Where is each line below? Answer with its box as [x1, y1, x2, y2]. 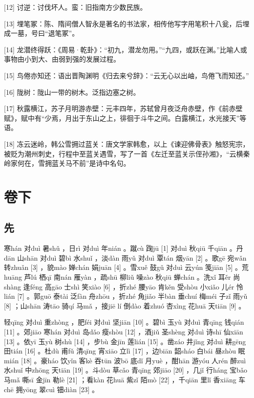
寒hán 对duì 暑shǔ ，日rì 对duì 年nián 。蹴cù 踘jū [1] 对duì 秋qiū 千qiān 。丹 [4, 243, 243, 253]
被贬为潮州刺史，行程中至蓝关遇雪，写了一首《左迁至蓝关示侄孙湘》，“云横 [4, 148, 243, 158]
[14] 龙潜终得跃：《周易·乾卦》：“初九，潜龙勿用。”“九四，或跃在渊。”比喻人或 [4, 44, 247, 54]
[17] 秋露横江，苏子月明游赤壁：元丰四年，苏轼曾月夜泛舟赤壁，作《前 [4, 103, 229, 113]
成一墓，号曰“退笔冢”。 [4, 28, 79, 38]
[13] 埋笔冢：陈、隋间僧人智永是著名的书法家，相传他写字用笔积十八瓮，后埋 [4, 18, 250, 28]
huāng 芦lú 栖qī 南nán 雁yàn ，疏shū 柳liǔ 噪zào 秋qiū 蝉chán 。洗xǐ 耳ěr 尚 [4, 272, 240, 282]
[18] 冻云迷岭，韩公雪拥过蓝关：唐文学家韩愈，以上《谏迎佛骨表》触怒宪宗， [4, 138, 250, 149]
